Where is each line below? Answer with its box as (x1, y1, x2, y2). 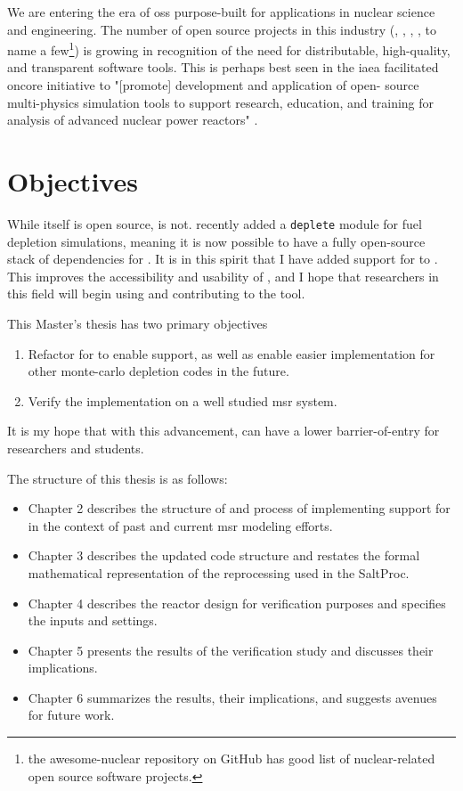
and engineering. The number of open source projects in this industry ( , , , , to (7, 20, 436, 38)
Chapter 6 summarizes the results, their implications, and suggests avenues (28, 688, 437, 706)
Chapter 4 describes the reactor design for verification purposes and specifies (28, 593, 446, 612)
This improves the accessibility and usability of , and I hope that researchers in (7, 266, 439, 285)
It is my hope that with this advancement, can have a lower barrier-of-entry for (7, 421, 440, 440)
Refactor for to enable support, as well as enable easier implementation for (28, 344, 435, 363)
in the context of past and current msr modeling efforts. (28, 516, 333, 534)
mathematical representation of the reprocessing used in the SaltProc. (28, 563, 410, 582)
